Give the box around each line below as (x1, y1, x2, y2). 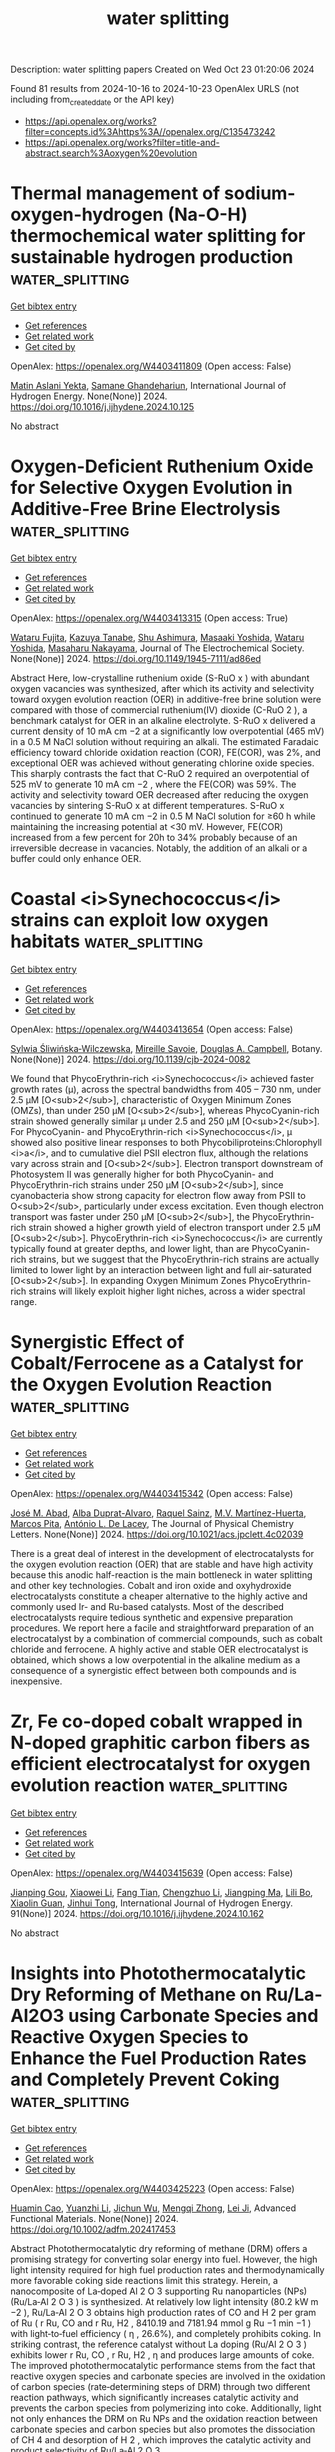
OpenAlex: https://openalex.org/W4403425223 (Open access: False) (10, 2182, 295, 2194)
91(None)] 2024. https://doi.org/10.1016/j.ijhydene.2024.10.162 (10, 1907, 265, 1919)
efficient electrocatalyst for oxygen (10, 1752, 311, 1775)
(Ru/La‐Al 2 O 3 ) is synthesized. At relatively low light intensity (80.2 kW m (10, 2295, 319, 2307)
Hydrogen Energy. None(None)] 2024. (10, 390, 168, 402)
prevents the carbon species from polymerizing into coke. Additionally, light (10, 2402, 322, 2414)
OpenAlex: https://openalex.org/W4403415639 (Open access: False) (10, 1867, 293, 1879)
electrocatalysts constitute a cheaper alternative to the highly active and (10, 1590, 308, 1602)
